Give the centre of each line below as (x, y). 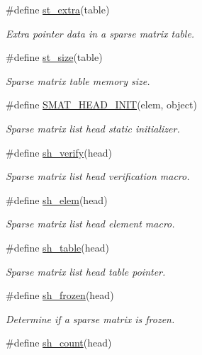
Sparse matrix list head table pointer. (86, 271)
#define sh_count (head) (59, 343)
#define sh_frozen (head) (60, 295)
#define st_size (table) (54, 57)
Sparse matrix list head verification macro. (98, 176)
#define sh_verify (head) (59, 152)
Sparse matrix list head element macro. (90, 224)
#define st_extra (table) (58, 9)
